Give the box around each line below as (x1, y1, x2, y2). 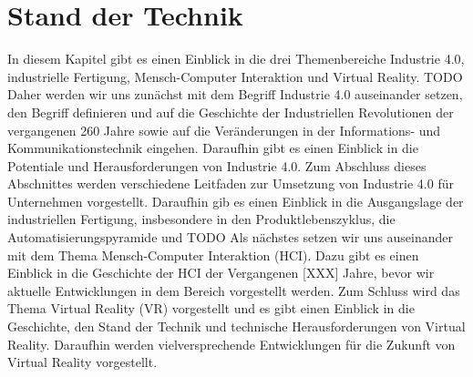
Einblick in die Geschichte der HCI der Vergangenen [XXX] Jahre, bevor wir (7, 263, 435, 282)
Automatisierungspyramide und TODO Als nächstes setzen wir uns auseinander (7, 228, 454, 247)
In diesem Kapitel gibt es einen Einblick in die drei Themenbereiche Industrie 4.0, (7, 49, 465, 68)
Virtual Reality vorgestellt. (7, 352, 158, 372)
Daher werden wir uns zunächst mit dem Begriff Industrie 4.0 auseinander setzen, (7, 85, 463, 104)
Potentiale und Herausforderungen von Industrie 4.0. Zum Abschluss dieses (7, 156, 427, 175)
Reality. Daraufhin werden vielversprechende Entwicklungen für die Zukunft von (7, 334, 456, 353)
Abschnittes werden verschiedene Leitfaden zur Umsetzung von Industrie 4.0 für (7, 174, 454, 193)
